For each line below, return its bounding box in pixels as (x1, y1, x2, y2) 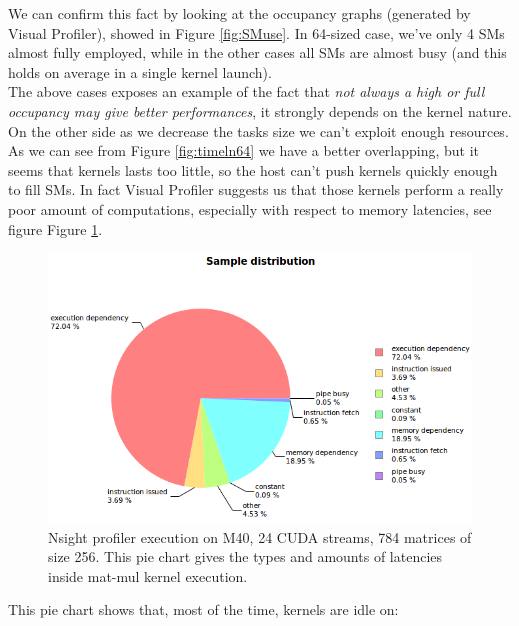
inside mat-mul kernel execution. (48, 565, 248, 586)
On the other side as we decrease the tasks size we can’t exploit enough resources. (8, 120, 509, 141)
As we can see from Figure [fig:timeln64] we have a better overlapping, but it (8, 140, 480, 161)
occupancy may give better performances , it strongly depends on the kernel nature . (8, 100, 512, 121)
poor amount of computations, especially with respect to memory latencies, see (8, 198, 492, 219)
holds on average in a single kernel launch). (8, 61, 272, 82)
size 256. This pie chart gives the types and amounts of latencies (48, 546, 443, 567)
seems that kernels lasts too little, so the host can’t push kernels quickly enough (8, 159, 498, 180)
